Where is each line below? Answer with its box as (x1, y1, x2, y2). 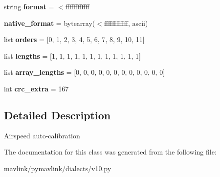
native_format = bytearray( (4, 18, 95, 28)
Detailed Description (4, 107, 111, 122)
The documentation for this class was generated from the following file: (4, 147, 217, 157)
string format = (4, 1, 54, 11)
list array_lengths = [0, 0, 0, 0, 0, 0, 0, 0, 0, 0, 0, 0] (4, 67, 165, 77)
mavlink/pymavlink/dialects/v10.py (4, 163, 111, 173)
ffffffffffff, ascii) (104, 18, 148, 28)
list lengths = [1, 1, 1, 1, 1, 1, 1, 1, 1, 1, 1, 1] (4, 50, 141, 61)
